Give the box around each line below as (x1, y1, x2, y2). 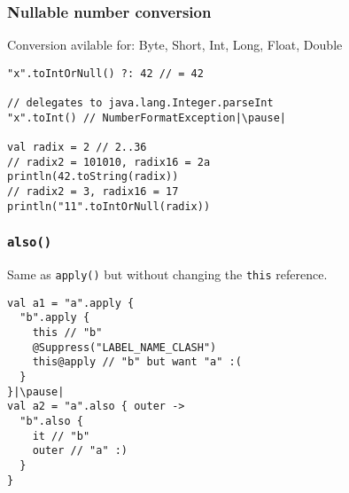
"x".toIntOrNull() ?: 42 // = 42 (7, 67, 204, 80)
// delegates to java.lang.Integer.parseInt (7, 97, 274, 110)
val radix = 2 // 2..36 (7, 141, 147, 154)
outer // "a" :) (32, 444, 128, 458)
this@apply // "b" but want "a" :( (32, 356, 242, 369)
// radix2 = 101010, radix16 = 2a (7, 155, 211, 168)
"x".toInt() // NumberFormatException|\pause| (7, 111, 286, 124)
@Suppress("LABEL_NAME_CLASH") (32, 340, 217, 354)
